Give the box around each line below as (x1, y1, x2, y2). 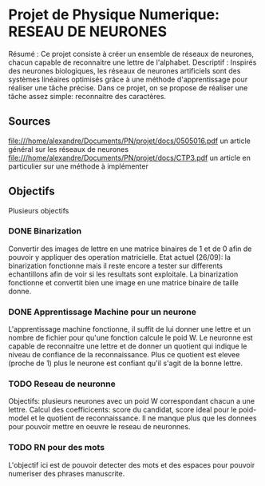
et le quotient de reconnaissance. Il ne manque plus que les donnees (30, 413, 257, 423)
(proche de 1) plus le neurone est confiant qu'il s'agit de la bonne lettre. (8, 358, 243, 368)
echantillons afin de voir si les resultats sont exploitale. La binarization (8, 269, 239, 279)
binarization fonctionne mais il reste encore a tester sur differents (8, 261, 223, 270)
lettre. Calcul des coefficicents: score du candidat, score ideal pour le (8, 405, 237, 415)
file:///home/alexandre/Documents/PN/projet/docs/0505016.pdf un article (8, 136, 251, 145)
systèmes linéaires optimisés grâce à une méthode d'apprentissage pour (8, 74, 248, 84)
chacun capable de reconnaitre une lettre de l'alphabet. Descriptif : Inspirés (8, 58, 257, 67)
